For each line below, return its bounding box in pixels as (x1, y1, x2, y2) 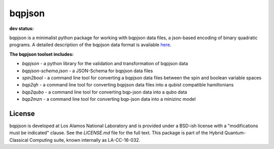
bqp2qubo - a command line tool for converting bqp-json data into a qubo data (22, 89, 187, 95)
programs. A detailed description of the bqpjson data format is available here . (9, 42, 172, 48)
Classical (9, 137, 29, 143)
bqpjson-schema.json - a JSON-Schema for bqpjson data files (22, 68, 153, 74)
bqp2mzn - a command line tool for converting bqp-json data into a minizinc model (22, 96, 196, 102)
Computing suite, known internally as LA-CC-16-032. (29, 137, 141, 143)
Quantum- (224, 130, 246, 136)
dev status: (9, 25, 34, 32)
